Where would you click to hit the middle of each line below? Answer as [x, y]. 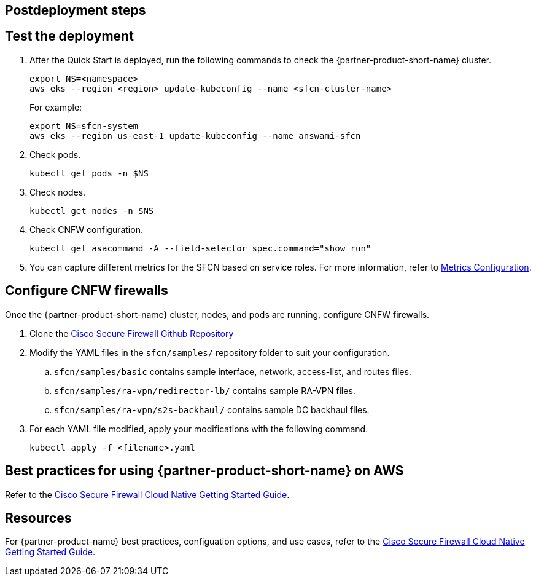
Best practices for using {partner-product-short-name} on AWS [204, 471]
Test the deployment [69, 36]
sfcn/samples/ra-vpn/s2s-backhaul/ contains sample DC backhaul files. [212, 409]
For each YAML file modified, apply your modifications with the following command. [199, 429]
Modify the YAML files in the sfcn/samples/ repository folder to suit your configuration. [210, 352]
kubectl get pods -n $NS [89, 173]
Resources [38, 518]
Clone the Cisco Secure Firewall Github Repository [132, 333]
